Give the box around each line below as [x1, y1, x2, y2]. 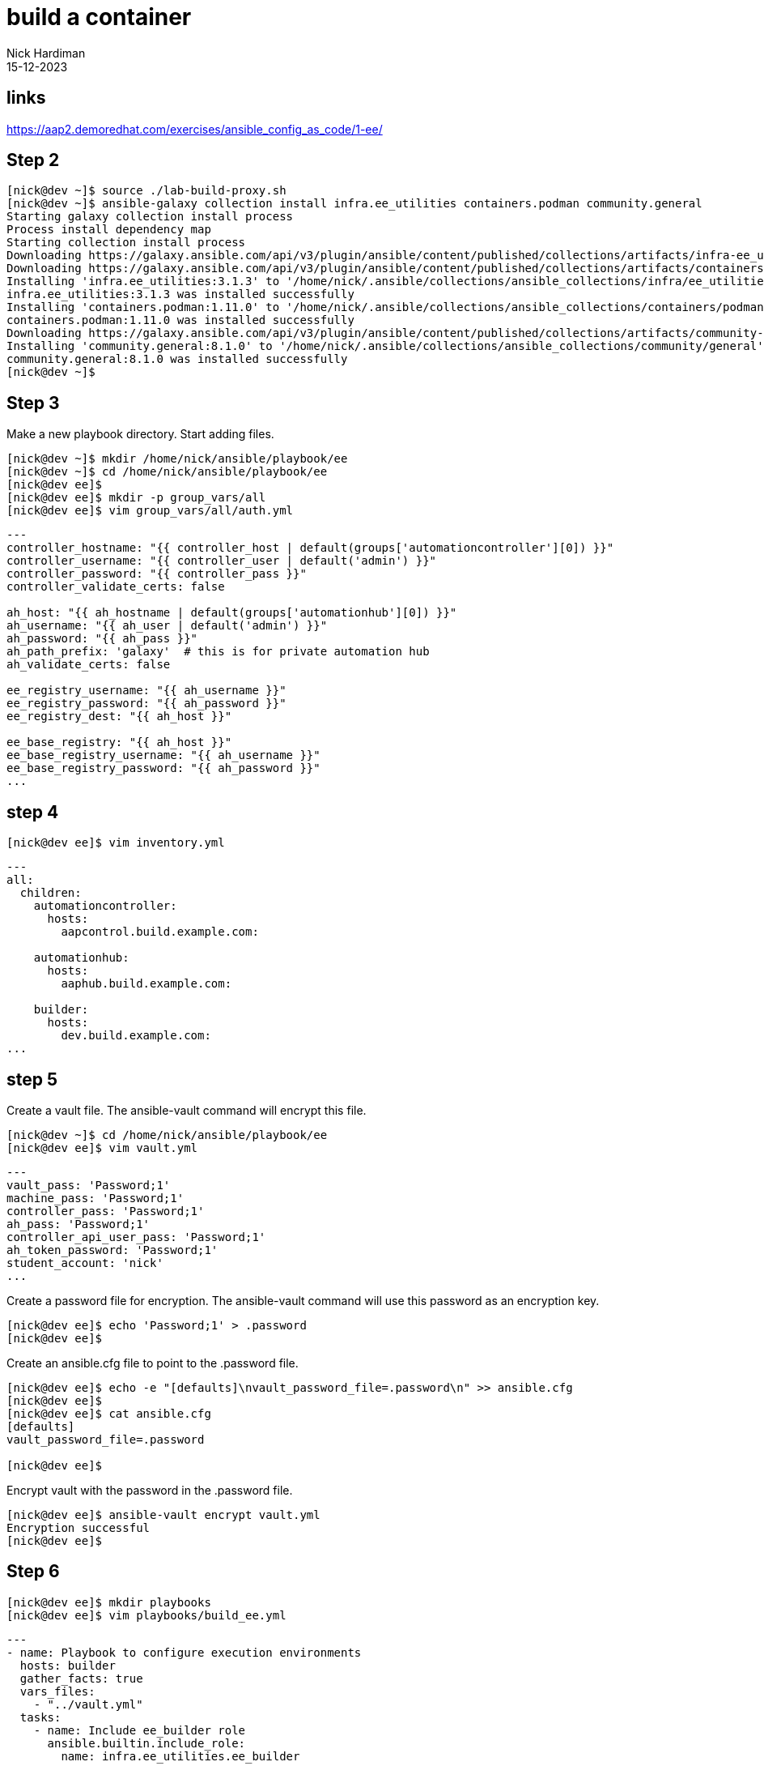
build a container [6, 3, 192, 31]
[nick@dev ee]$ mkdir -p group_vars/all [6, 491, 266, 505]
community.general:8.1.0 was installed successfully [6, 352, 348, 366]
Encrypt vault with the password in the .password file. [6, 1482, 293, 1497]
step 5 [6, 1069, 58, 1090]
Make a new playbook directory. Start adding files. [6, 427, 274, 441]
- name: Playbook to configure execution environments [6, 1645, 362, 1659]
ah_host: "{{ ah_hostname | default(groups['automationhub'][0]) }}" [6, 606, 457, 620]
